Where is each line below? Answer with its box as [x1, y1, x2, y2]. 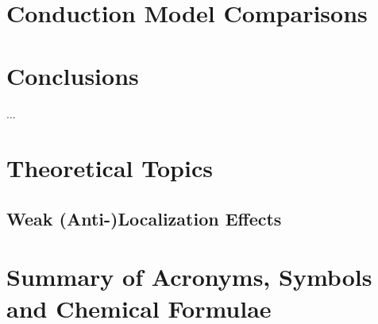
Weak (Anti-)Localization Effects [6, 206, 282, 230]
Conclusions [6, 59, 139, 91]
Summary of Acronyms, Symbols [6, 260, 372, 293]
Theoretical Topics [6, 152, 213, 184]
